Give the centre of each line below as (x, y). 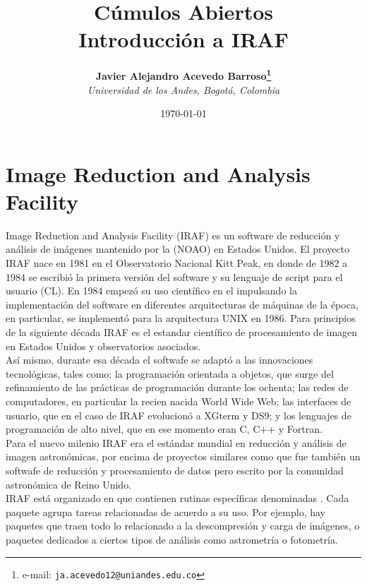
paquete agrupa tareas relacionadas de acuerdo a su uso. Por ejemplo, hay (166, 512)
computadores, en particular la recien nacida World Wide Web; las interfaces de (179, 401)
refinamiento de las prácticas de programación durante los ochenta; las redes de (177, 387)
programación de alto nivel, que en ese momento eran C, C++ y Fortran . (164, 429)
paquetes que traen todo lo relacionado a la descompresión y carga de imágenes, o (183, 526)
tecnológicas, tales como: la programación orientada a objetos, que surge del (170, 373)
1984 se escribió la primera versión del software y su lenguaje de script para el (174, 276)
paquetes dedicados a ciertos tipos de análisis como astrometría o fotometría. (172, 539)
